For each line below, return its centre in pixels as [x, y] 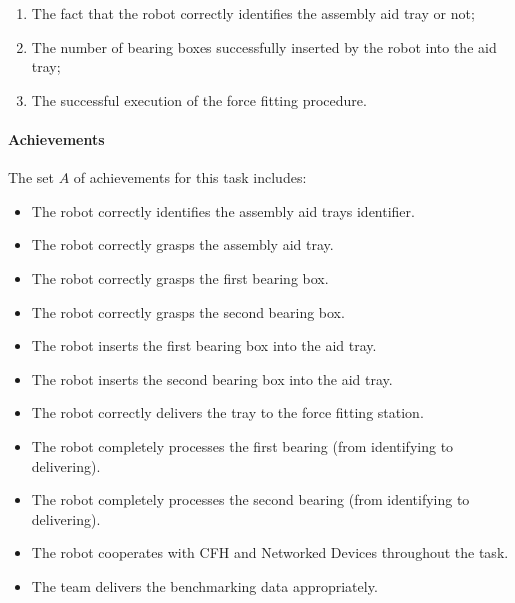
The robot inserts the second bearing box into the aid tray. [212, 378]
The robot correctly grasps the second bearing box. [188, 311]
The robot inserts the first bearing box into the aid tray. [204, 345]
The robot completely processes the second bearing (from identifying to [250, 499]
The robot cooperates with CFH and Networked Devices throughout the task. [270, 552]
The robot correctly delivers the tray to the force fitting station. [227, 412]
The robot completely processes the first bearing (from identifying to [242, 445]
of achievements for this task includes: [190, 177]
